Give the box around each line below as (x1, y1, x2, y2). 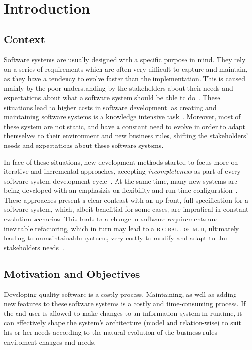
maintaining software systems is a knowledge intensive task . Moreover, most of (4, 111, 241, 122)
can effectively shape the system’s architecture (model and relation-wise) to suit (4, 317, 241, 328)
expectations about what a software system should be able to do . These (4, 92, 220, 102)
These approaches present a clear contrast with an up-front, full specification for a (4, 194, 249, 204)
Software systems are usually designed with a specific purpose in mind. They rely (4, 54, 246, 64)
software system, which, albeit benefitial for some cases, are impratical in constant (4, 204, 249, 214)
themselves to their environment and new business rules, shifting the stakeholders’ (4, 130, 248, 141)
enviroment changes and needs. (4, 336, 96, 347)
